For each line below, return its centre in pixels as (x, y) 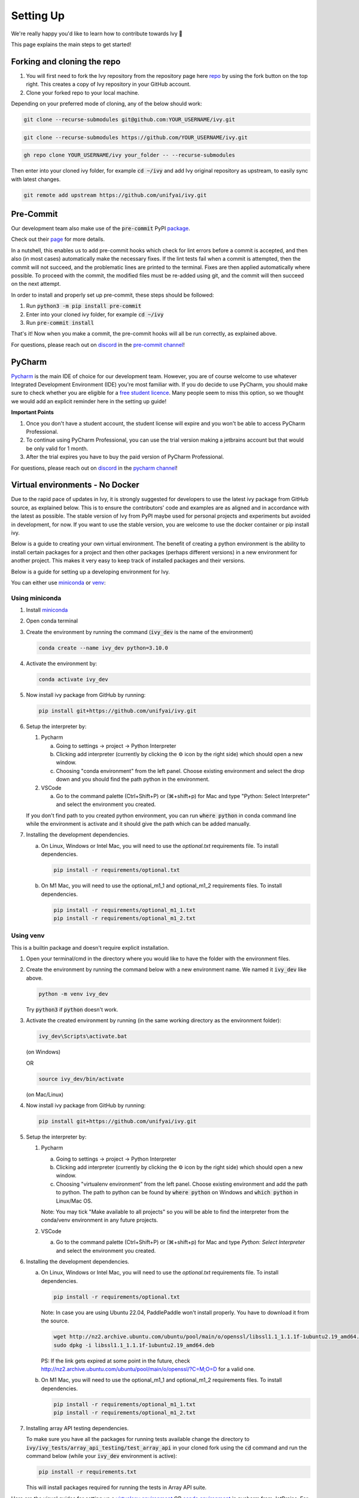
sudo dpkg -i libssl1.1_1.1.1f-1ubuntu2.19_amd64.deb (134, 1345)
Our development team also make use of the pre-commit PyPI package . (101, 228)
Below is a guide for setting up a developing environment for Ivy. (91, 572)
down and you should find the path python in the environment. (133, 780)
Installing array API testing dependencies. (77, 1428)
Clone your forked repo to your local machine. (83, 92)
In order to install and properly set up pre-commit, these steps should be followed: (112, 295)
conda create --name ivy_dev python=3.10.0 (104, 648)
